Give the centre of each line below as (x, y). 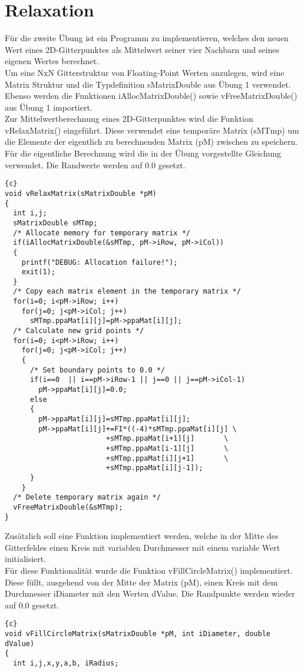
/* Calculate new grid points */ (79, 331)
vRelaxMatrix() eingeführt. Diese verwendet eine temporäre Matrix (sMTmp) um (152, 130)
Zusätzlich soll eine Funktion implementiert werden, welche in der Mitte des (142, 536)
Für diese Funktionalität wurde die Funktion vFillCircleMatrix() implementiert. (149, 570)
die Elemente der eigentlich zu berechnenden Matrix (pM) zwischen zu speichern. (151, 142)
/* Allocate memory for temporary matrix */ (102, 233)
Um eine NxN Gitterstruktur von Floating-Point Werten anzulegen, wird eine (145, 72)
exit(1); (38, 272)
